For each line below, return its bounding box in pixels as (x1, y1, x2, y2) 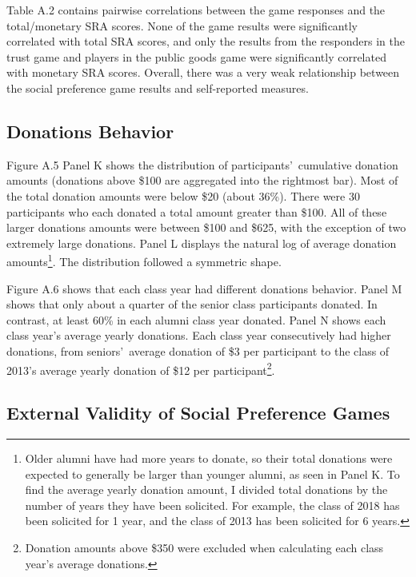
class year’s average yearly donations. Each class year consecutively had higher (6, 327, 391, 344)
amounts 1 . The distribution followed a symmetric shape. (6, 251, 282, 269)
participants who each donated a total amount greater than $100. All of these (6, 203, 387, 220)
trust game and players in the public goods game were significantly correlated (6, 48, 386, 65)
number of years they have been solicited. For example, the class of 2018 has (25, 496, 400, 513)
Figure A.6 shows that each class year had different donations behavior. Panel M (6, 280, 402, 296)
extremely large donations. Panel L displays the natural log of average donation (6, 234, 397, 251)
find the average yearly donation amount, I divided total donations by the (25, 481, 388, 498)
